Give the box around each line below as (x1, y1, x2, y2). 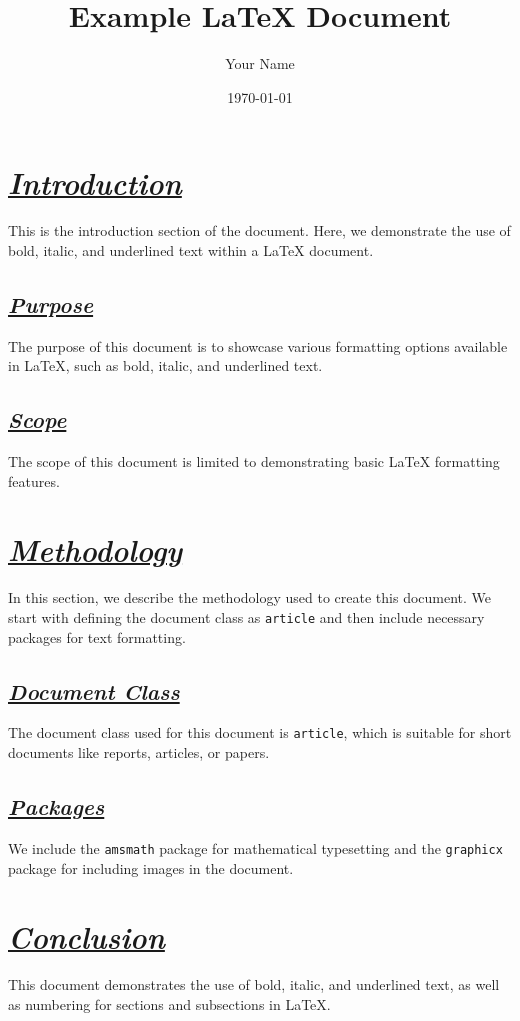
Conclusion (8, 916, 165, 958)
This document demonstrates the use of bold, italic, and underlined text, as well (8, 974, 500, 995)
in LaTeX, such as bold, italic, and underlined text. (8, 355, 323, 376)
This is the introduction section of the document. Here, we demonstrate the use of (8, 220, 511, 241)
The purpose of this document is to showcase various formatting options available (8, 335, 508, 356)
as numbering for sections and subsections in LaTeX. (8, 993, 331, 1014)
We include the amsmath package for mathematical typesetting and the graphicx (8, 837, 503, 858)
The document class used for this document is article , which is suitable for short (8, 722, 512, 743)
